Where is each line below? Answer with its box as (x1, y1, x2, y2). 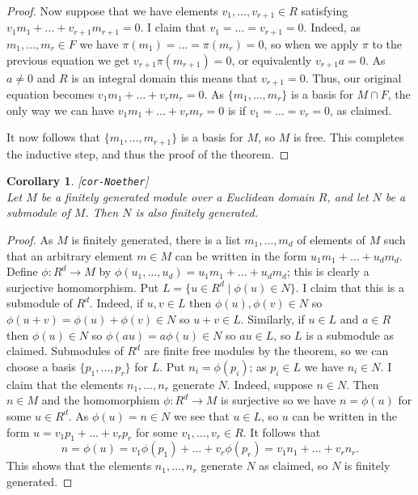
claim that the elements (6, 375, 124, 392)
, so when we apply (264, 35, 359, 52)
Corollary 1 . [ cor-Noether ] (6, 172, 149, 189)
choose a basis (6, 357, 76, 374)
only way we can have (6, 101, 114, 118)
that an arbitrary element (6, 247, 133, 264)
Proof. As (6, 231, 53, 248)
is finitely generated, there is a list (71, 231, 241, 248)
